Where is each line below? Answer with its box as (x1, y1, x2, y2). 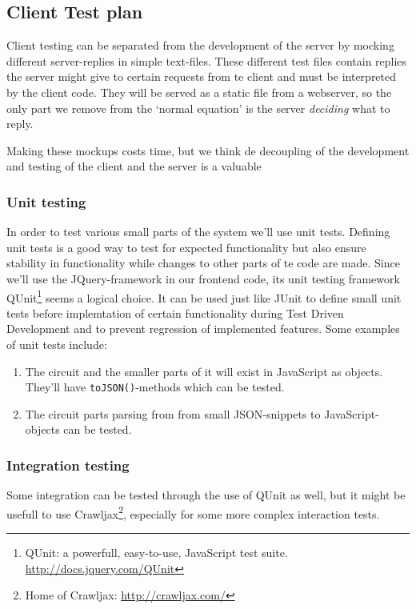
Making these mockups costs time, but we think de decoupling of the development (6, 142, 410, 158)
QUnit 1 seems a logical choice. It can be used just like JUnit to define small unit (6, 286, 402, 306)
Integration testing (6, 455, 130, 475)
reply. (6, 115, 34, 132)
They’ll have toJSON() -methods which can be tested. (25, 379, 285, 395)
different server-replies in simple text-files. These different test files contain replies (6, 52, 407, 69)
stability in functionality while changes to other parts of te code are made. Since (6, 254, 400, 271)
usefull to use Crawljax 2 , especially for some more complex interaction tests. (6, 503, 380, 522)
